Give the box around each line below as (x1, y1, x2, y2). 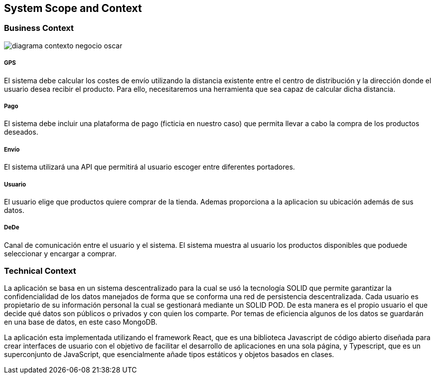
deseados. (4, 128, 38, 137)
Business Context (4, 23, 74, 33)
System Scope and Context (4, 2, 142, 14)
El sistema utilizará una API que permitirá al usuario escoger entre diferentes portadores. (4, 163, 295, 172)
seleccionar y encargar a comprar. (4, 249, 117, 258)
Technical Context (4, 266, 76, 276)
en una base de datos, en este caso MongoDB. (4, 318, 157, 327)
